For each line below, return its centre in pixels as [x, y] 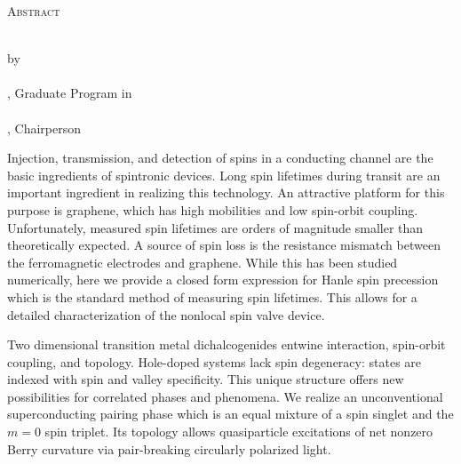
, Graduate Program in [70, 93]
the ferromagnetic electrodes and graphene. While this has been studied [203, 262]
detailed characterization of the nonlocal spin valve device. [166, 314]
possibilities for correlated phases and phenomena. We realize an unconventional [225, 396]
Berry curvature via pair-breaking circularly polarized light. [169, 448]
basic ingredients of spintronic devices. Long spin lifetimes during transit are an [224, 175]
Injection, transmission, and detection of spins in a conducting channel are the [220, 158]
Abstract [34, 11]
